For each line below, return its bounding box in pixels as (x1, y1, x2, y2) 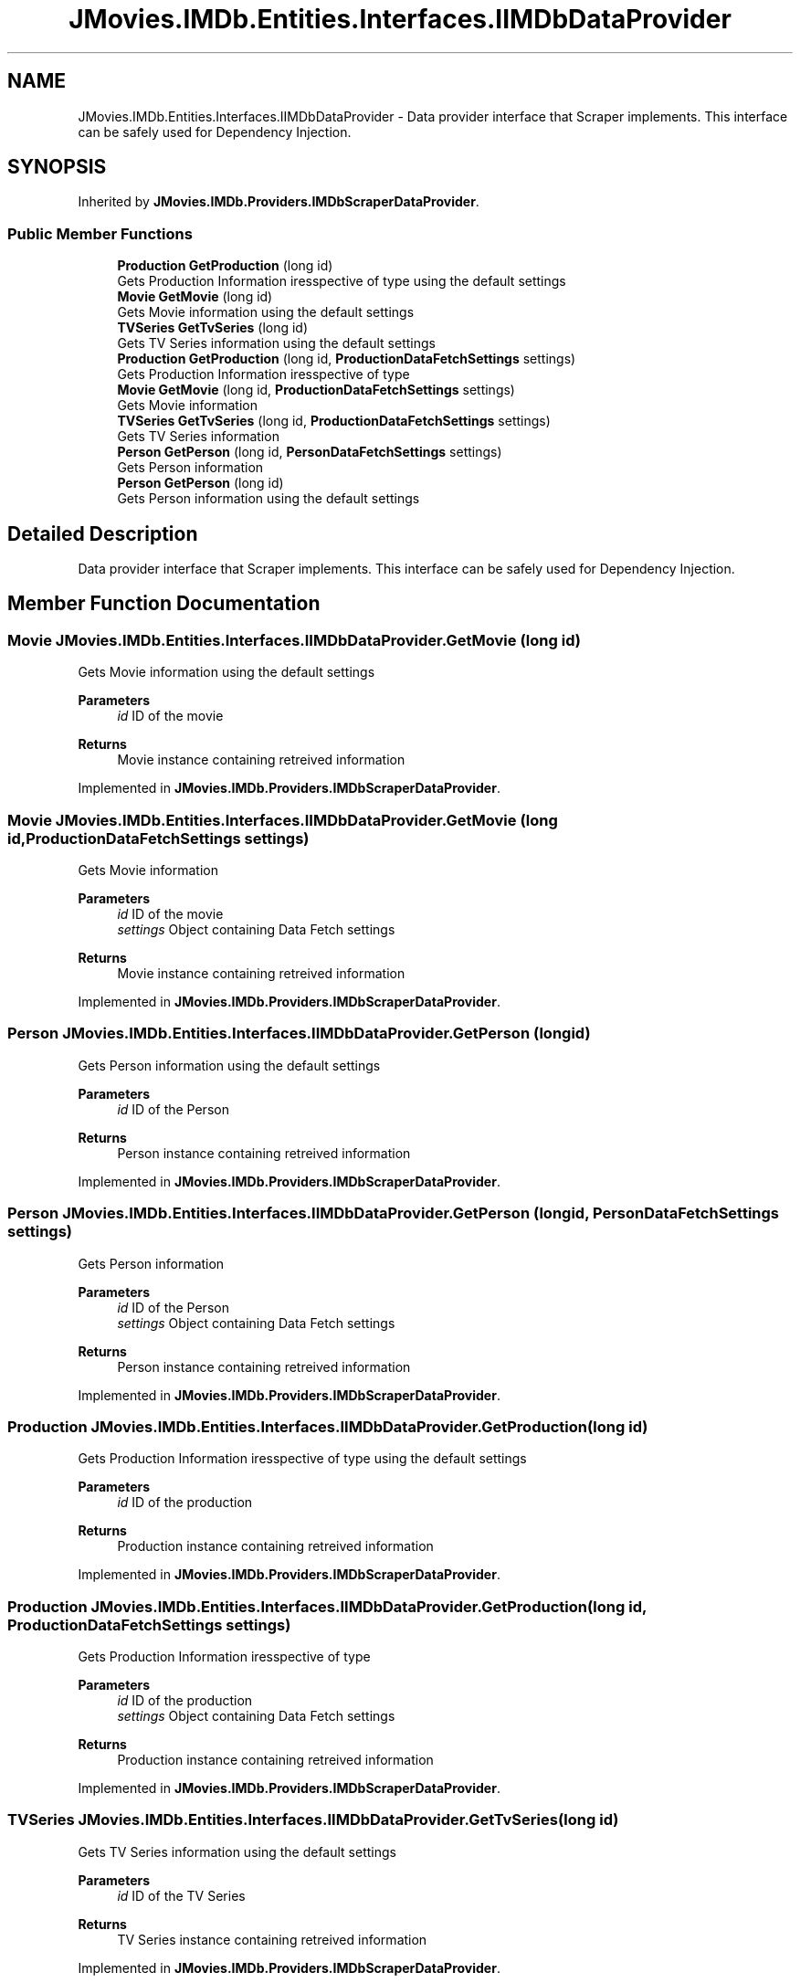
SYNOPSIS (7, 155, 107, 179)
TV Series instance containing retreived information (117, 1931, 427, 1947)
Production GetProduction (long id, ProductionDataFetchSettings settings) (117, 351, 576, 367)
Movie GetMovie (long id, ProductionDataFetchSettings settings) (117, 382, 515, 398)
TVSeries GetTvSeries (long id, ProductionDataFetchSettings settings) (117, 413, 551, 429)
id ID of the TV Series (117, 1887, 246, 1904)
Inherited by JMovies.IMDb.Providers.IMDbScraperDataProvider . (78, 194, 479, 210)
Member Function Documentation (7, 592, 321, 616)
